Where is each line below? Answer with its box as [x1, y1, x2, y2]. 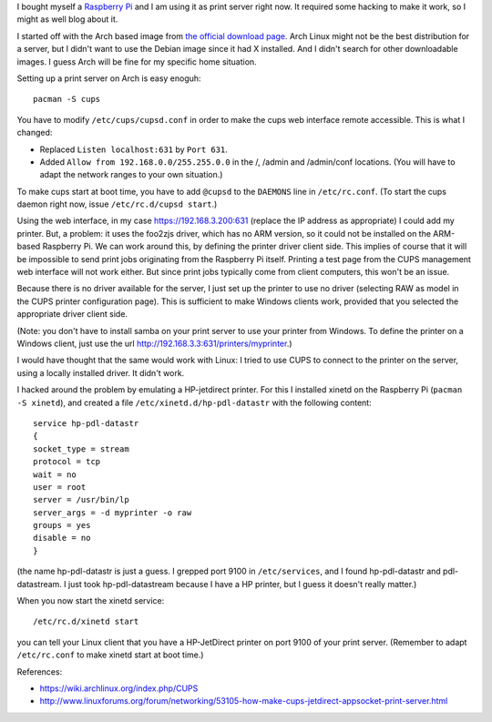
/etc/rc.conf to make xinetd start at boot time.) [16, 649, 204, 660]
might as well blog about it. [16, 14, 118, 25]
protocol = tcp [33, 456, 101, 467]
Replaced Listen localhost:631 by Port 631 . [39, 144, 228, 155]
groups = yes [33, 520, 91, 531]
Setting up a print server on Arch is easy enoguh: [16, 73, 201, 84]
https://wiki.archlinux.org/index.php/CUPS [39, 683, 199, 694]
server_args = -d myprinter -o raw [33, 507, 192, 518]
